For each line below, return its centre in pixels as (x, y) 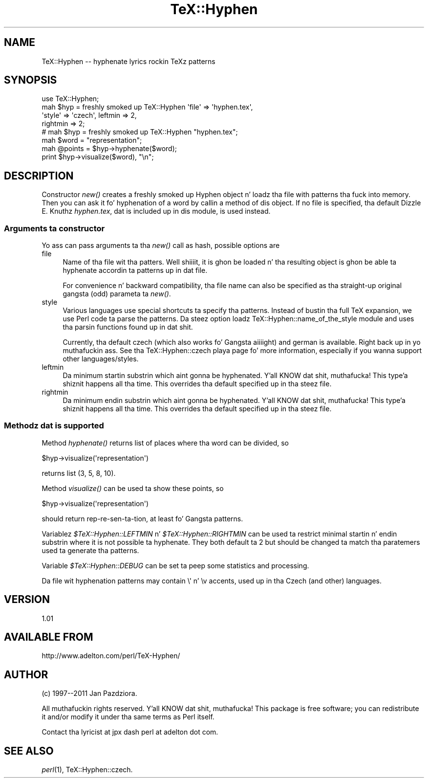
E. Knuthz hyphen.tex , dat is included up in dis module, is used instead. (156, 211)
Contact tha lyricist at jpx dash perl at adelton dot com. (130, 732)
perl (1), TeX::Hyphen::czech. (87, 770)
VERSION (27, 600)
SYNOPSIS (31, 80)
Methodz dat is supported (54, 426)
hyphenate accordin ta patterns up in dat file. (135, 270)
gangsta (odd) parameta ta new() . (117, 294)
